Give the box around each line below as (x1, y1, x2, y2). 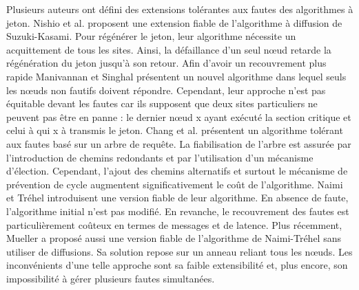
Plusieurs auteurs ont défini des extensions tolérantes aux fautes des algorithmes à (6, 2, 353, 16)
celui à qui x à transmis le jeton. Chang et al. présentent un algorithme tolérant (6, 123, 343, 137)
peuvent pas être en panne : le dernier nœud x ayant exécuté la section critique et (6, 109, 351, 124)
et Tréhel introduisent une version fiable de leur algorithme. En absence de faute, (6, 190, 349, 205)
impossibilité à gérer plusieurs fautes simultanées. (6, 271, 215, 285)
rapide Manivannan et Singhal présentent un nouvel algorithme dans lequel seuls (6, 69, 347, 83)
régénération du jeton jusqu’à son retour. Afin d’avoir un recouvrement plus (6, 56, 327, 70)
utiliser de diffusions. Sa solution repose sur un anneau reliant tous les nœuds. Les (6, 244, 353, 258)
